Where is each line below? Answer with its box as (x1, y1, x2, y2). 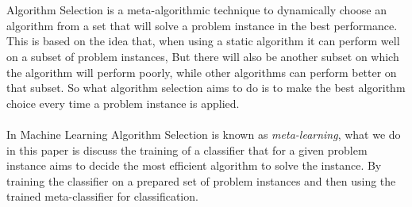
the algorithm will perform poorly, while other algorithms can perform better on (6, 63, 397, 80)
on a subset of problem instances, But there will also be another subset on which (6, 48, 399, 64)
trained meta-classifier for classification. (6, 188, 198, 205)
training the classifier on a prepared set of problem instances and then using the (6, 172, 396, 189)
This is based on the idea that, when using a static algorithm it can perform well (6, 33, 400, 49)
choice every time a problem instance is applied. (6, 94, 240, 111)
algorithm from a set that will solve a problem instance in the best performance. (6, 17, 398, 33)
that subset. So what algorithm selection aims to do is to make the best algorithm (6, 79, 406, 96)
